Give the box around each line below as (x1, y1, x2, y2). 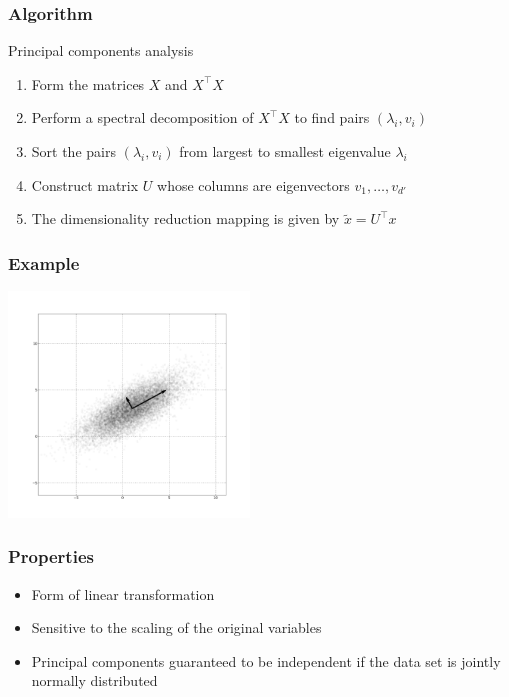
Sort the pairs (31, 141, 116, 161)
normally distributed (31, 670, 158, 691)
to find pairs (294, 107, 370, 128)
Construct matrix (31, 174, 139, 195)
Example (8, 250, 80, 275)
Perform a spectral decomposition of (31, 107, 254, 128)
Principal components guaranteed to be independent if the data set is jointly (31, 650, 501, 671)
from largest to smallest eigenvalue (179, 141, 391, 161)
